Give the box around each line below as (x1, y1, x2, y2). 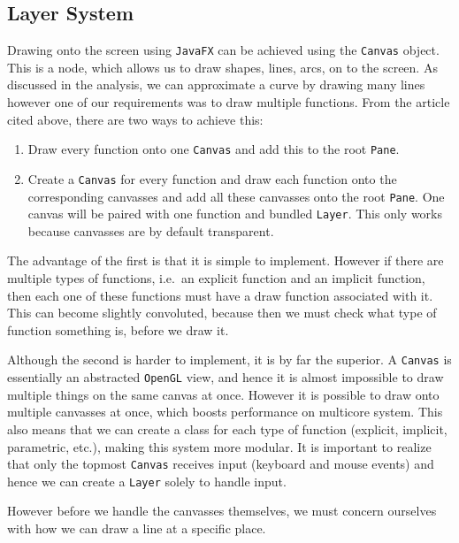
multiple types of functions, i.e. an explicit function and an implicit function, (7, 269, 425, 287)
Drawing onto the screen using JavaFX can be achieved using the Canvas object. (7, 41, 440, 59)
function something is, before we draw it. (7, 320, 229, 339)
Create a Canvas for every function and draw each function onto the (27, 169, 397, 187)
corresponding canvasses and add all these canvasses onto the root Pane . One (27, 187, 445, 205)
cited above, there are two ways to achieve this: (7, 110, 264, 128)
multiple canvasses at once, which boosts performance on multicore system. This (7, 402, 443, 421)
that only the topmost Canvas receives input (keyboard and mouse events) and (7, 455, 434, 473)
